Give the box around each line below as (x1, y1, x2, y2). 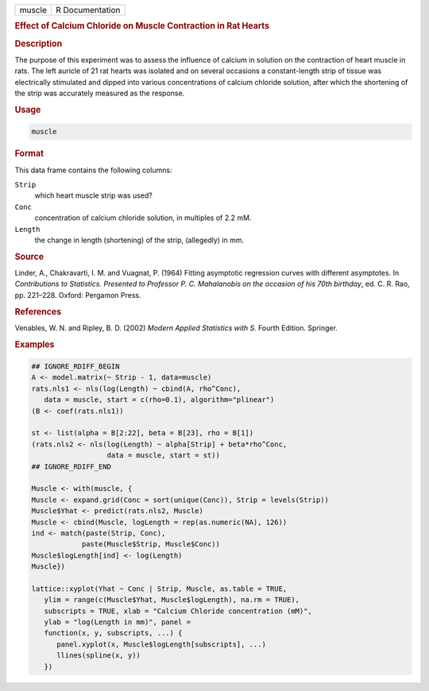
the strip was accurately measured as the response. (14, 88, 185, 98)
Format (14, 148, 44, 159)
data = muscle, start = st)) (106, 451, 220, 460)
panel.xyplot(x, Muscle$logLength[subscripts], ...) (56, 639, 266, 649)
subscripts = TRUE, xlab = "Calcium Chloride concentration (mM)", (44, 606, 313, 616)
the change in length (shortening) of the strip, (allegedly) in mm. (34, 235, 245, 245)
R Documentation (56, 5, 121, 15)
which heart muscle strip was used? (34, 191, 153, 200)
